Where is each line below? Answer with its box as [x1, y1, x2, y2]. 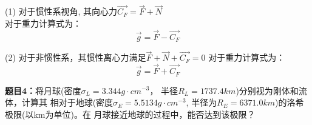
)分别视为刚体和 [236, 84, 299, 96]
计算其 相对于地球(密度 [21, 96, 114, 109]
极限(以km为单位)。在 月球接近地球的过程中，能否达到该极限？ [5, 107, 256, 120]
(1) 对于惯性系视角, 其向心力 [5, 5, 118, 18]
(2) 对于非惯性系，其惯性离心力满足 [5, 51, 146, 64]
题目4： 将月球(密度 [5, 84, 81, 96]
